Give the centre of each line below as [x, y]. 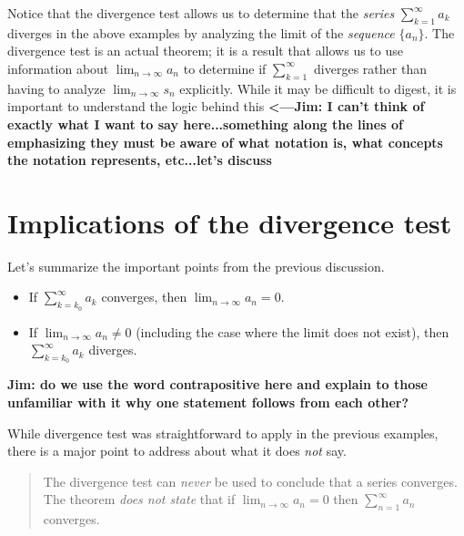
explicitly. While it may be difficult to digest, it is [318, 88]
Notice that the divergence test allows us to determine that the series [201, 13]
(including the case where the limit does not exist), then [293, 331]
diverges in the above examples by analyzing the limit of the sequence [201, 32]
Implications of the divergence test [230, 222]
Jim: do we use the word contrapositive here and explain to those [217, 384]
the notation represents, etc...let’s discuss [140, 160]
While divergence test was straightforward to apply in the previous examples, [223, 433]
